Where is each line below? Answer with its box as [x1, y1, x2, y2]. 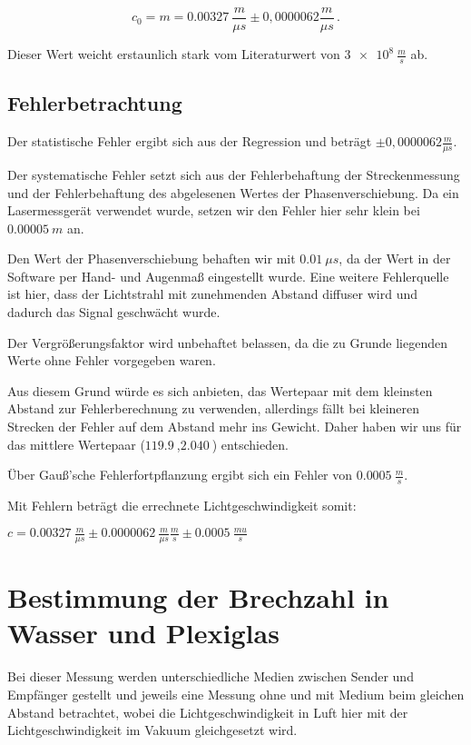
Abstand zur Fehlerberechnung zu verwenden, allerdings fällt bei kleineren [7, 399, 420, 418]
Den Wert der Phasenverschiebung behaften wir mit [7, 249, 296, 268]
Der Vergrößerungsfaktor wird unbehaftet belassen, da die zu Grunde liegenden [7, 333, 448, 352]
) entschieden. [211, 434, 289, 453]
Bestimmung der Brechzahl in [7, 579, 389, 616]
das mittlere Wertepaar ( [7, 434, 145, 453]
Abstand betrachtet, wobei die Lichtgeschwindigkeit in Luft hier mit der [7, 702, 408, 721]
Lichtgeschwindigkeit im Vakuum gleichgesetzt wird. [7, 720, 298, 740]
